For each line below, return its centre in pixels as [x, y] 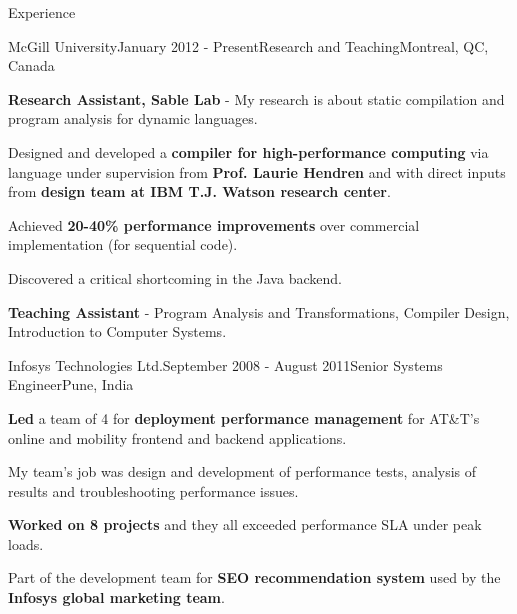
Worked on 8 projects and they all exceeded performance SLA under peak [245, 524]
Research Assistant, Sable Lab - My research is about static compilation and [256, 98]
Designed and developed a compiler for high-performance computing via [248, 151]
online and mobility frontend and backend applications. [177, 437]
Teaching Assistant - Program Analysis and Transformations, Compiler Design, [259, 311]
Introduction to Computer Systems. [117, 331]
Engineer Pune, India [71, 384]
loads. [26, 543]
